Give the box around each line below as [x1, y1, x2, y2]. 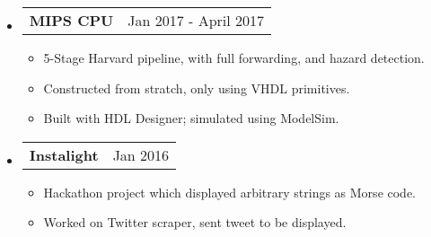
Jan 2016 [112, 144, 170, 165]
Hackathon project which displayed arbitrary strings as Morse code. [43, 182, 417, 201]
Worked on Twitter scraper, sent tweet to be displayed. [43, 213, 347, 232]
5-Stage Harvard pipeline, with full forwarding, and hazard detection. [43, 48, 425, 66]
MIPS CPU [29, 10, 114, 31]
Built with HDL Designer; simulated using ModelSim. [43, 109, 339, 127]
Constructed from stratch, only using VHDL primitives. [43, 78, 350, 97]
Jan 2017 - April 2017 [128, 10, 265, 31]
